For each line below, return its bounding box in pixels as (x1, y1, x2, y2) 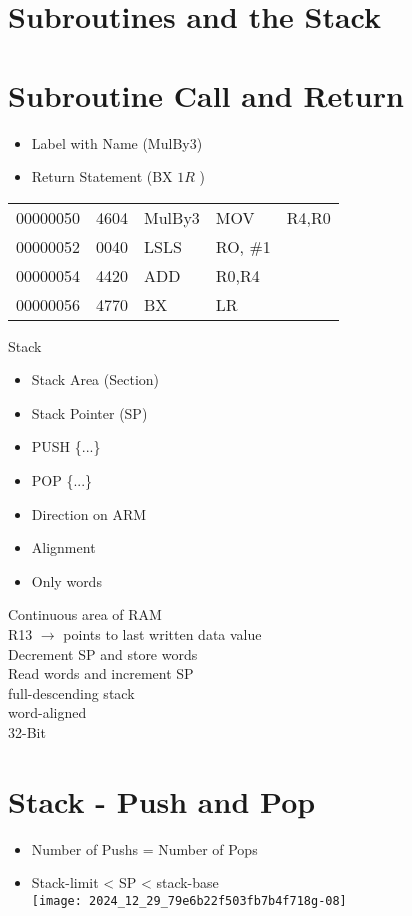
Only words (31, 570, 102, 591)
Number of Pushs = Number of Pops (31, 838, 258, 859)
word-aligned (8, 702, 87, 723)
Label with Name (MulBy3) (31, 132, 203, 153)
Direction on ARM (31, 503, 147, 524)
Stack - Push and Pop (8, 780, 316, 821)
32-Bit (8, 722, 46, 742)
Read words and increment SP (8, 663, 194, 684)
